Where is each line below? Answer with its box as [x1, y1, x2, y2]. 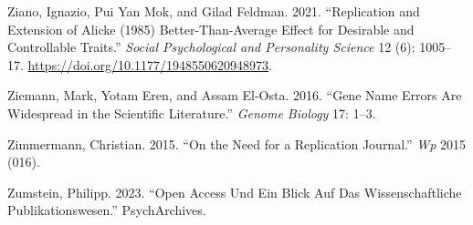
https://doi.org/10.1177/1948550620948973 [27, 55, 268, 74]
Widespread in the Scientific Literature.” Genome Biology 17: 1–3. [7, 103, 376, 122]
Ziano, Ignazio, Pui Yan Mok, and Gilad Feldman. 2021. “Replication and [7, 2, 420, 20]
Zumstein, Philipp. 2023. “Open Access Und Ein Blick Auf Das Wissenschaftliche [7, 182, 462, 201]
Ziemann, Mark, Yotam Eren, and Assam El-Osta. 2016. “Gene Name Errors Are [7, 86, 462, 105]
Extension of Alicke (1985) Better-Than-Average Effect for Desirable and [7, 19, 415, 38]
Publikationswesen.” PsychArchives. [7, 200, 206, 220]
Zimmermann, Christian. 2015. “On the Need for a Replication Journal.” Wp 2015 [7, 134, 467, 153]
